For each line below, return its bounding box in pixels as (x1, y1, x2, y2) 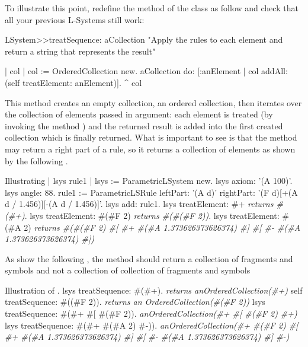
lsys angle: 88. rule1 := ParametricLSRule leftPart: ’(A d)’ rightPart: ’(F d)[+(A (5, 186, 298, 198)
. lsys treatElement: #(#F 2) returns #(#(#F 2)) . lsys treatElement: (24, 209, 280, 221)
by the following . (5, 154, 68, 167)
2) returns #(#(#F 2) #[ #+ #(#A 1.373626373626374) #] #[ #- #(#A (24, 221, 301, 233)
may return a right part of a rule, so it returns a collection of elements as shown (5, 142, 296, 155)
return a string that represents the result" (5, 44, 156, 57)
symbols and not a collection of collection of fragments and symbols (5, 264, 251, 276)
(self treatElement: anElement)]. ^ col (5, 76, 142, 88)
